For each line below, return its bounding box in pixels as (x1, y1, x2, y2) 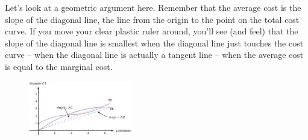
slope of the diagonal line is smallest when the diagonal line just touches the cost (5, 36, 304, 49)
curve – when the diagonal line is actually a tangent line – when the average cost (5, 48, 304, 61)
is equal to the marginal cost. (5, 60, 113, 72)
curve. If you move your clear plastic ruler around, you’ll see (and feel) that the (5, 25, 298, 37)
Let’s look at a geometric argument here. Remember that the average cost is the (5, 1, 301, 13)
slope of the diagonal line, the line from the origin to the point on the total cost (5, 13, 300, 25)
